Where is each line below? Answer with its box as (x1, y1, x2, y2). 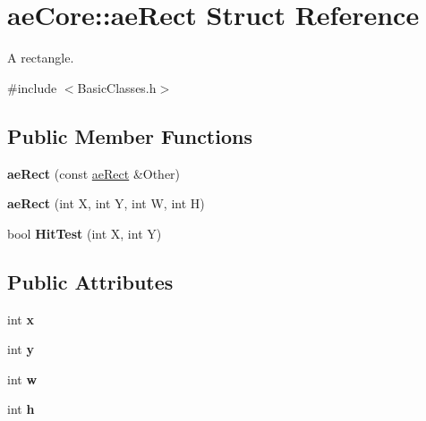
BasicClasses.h (77, 78, 157, 97)
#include (7, 78, 57, 97)
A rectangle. (7, 48, 74, 67)
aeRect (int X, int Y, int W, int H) (7, 194, 205, 213)
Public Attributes (7, 267, 174, 295)
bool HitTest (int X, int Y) (7, 223, 162, 242)
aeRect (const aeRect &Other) (7, 164, 181, 182)
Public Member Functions (7, 122, 252, 149)
